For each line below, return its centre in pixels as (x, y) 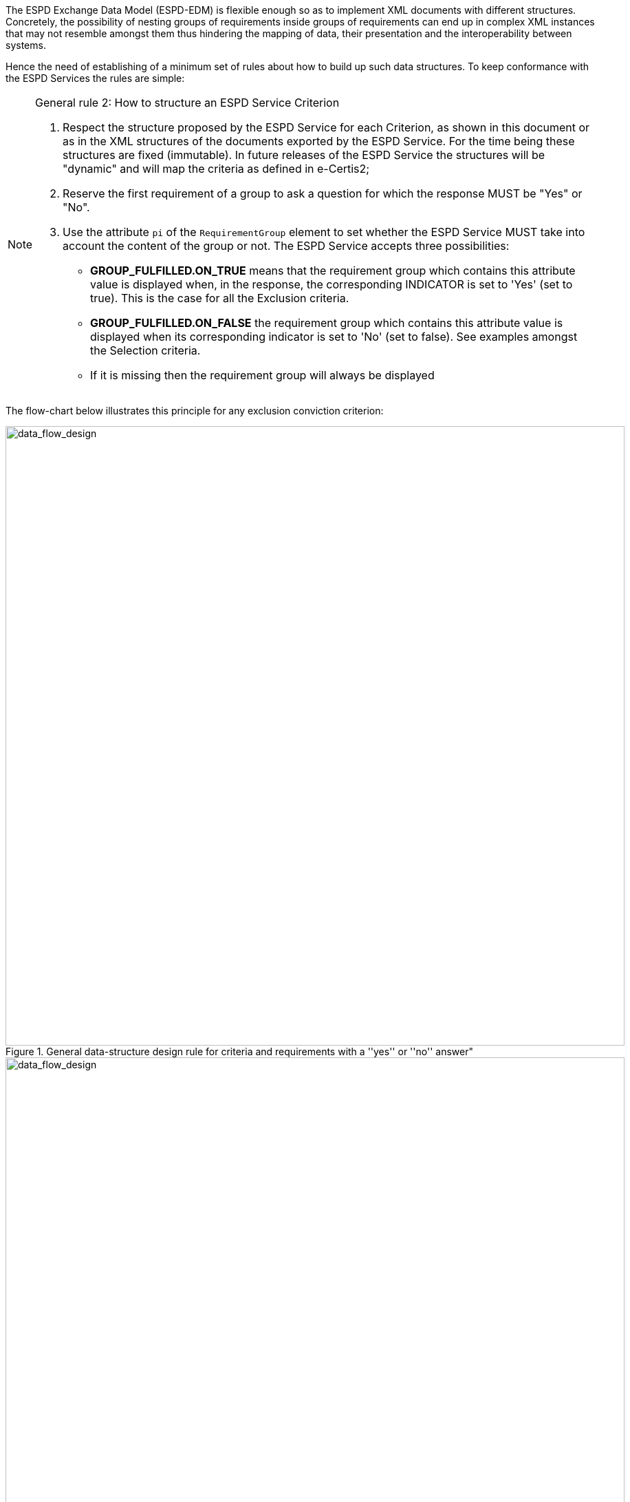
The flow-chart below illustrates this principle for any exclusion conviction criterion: (195, 411)
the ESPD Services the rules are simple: (95, 78)
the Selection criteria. (145, 350)
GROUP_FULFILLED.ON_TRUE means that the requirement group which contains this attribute (333, 271)
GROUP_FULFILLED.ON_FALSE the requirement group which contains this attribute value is (327, 323)
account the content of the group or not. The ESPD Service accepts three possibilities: (286, 246)
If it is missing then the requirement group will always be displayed (262, 375)
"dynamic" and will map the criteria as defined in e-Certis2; (216, 169)
